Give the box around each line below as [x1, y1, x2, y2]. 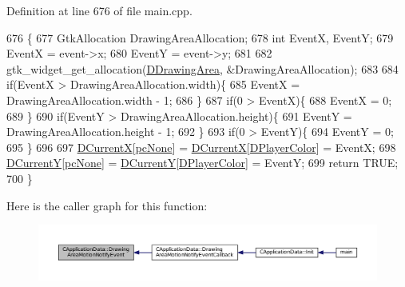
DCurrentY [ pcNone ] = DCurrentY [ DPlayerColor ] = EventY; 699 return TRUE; [6, 154, 399, 171]
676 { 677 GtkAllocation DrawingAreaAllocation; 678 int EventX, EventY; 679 [6, 29, 394, 46]
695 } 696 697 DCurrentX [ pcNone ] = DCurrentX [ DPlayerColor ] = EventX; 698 [6, 138, 396, 155]
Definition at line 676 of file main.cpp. [6, 2, 193, 18]
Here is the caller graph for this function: [6, 197, 208, 213]
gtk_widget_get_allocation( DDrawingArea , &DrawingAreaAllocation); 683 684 [6, 60, 399, 77]
